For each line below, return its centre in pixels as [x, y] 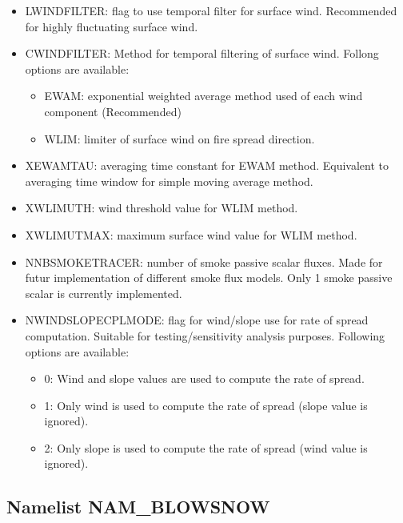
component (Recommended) [113, 111]
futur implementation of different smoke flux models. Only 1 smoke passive [209, 278]
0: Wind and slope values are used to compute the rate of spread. [204, 378]
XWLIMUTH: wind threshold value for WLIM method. [162, 208]
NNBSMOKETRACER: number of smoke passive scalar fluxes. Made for [204, 261]
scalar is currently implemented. [104, 293]
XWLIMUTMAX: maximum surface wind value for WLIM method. [191, 234]
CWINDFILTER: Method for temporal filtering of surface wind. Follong [202, 53]
